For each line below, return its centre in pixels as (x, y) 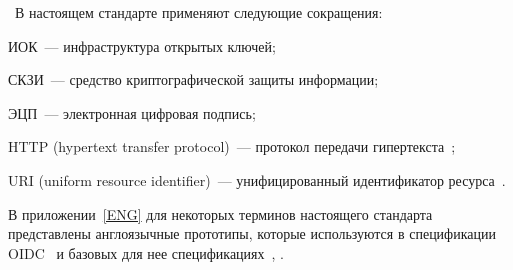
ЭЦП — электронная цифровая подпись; (132, 112)
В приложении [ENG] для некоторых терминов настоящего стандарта (220, 213)
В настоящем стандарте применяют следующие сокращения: (198, 12)
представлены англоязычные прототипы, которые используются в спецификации (252, 233)
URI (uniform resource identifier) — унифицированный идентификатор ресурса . (257, 179)
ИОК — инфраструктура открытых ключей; (142, 45)
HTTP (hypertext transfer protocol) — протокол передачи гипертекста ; (232, 146)
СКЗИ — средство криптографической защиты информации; (193, 79)
